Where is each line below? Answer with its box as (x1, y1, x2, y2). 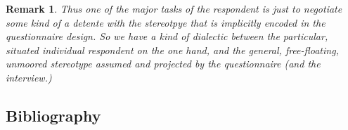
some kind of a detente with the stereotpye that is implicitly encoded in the (6, 15, 326, 30)
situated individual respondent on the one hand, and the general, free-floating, (6, 42, 339, 57)
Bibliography (6, 104, 101, 126)
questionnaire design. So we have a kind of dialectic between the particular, (6, 29, 328, 44)
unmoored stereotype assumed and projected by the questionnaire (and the (6, 56, 321, 71)
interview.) (6, 70, 52, 84)
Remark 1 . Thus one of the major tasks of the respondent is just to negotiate (6, 1, 342, 15)
